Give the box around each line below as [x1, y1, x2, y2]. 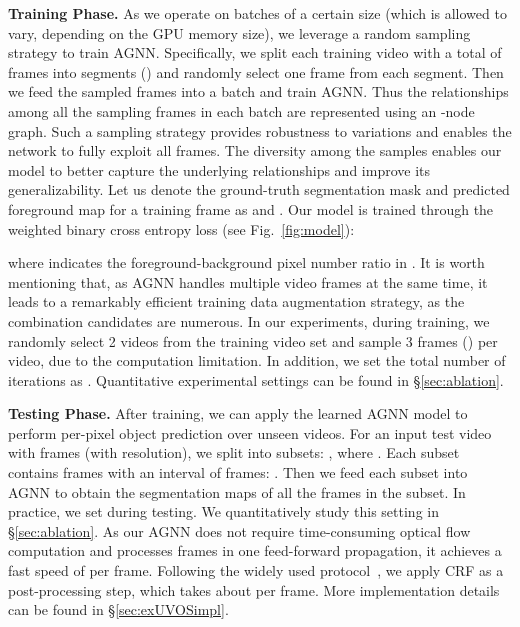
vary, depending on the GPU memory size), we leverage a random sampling [8, 22, 471, 43]
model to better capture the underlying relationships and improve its [8, 159, 431, 180]
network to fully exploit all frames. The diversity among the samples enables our [8, 140, 502, 161]
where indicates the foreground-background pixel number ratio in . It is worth [8, 252, 485, 273]
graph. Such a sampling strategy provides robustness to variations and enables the [8, 120, 512, 141]
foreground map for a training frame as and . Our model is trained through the [8, 198, 494, 219]
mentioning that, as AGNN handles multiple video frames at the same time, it [8, 271, 488, 292]
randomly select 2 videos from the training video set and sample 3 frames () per [8, 330, 498, 351]
